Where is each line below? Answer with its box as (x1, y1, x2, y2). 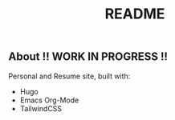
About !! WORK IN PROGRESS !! (8, 50, 169, 64)
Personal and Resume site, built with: (8, 71, 131, 81)
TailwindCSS (19, 103, 63, 113)
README (104, 5, 165, 23)
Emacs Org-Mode (19, 95, 79, 105)
